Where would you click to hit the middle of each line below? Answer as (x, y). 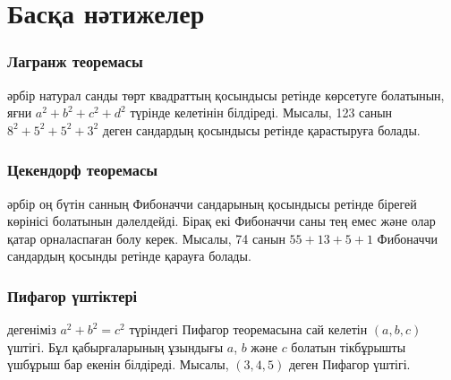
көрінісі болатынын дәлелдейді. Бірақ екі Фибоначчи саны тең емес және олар (221, 221)
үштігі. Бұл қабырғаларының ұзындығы (115, 346)
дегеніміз (32, 329)
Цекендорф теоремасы (82, 170)
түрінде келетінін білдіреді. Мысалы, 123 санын (261, 112)
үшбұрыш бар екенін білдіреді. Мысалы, (118, 364)
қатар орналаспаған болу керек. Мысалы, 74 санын (146, 238)
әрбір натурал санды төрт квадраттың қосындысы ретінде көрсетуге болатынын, (226, 95)
